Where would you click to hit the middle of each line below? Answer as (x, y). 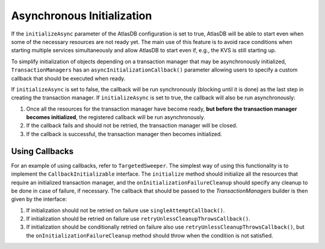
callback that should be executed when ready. (68, 78)
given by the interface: (39, 199)
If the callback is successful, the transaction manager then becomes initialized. (124, 134)
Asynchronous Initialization (82, 16)
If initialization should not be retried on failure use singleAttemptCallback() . (125, 210)
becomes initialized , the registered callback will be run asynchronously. (116, 117)
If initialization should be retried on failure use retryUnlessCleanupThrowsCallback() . (138, 219)
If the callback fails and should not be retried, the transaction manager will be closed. (132, 126)
